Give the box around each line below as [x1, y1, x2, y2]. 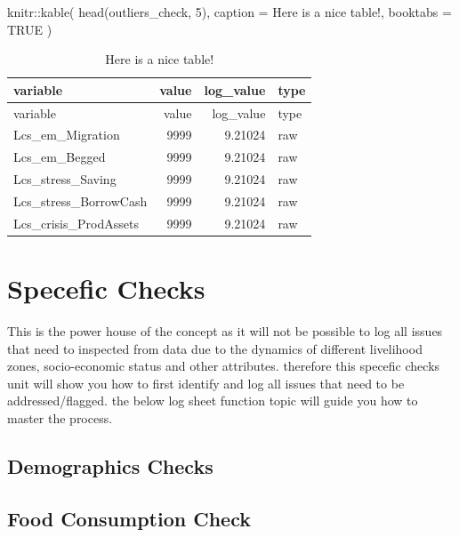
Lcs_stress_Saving [13, 170, 117, 188]
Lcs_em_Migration [13, 125, 120, 144]
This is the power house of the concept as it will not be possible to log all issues [7, 322, 443, 341]
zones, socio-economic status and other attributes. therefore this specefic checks [7, 357, 440, 375]
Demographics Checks [7, 453, 213, 480]
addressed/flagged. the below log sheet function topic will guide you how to [7, 391, 418, 410]
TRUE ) [7, 20, 52, 38]
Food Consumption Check [7, 504, 251, 532]
